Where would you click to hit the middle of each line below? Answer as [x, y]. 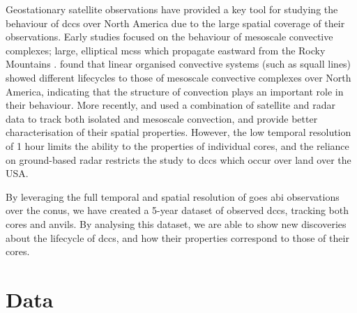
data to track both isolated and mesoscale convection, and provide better [162, 118]
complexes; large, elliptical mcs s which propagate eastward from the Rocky [166, 50]
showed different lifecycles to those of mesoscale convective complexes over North [178, 77]
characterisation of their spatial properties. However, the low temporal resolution [178, 132]
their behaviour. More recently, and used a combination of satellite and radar [170, 105]
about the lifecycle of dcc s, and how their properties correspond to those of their [177, 237]
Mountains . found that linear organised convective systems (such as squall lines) [178, 64]
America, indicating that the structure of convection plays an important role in [175, 91]
